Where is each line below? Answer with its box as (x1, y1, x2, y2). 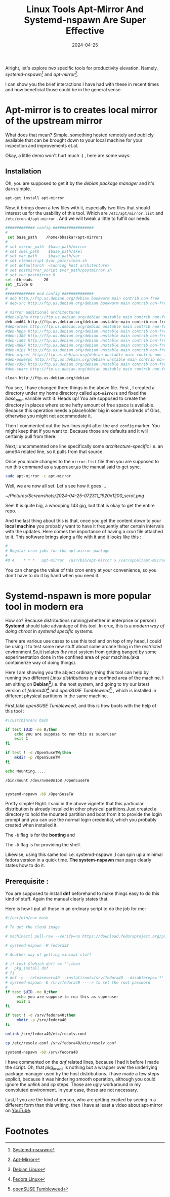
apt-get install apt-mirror (5, 196, 65, 201)
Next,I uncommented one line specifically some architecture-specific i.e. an (5, 443, 163, 450)
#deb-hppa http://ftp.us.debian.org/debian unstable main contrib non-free (5, 328, 168, 334)
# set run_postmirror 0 (5, 272, 56, 277)
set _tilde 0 (5, 282, 33, 287)
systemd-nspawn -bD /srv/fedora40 (5, 1050, 78, 1055)
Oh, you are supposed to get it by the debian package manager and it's (5, 180, 155, 186)
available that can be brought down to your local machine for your (5, 137, 143, 143)
